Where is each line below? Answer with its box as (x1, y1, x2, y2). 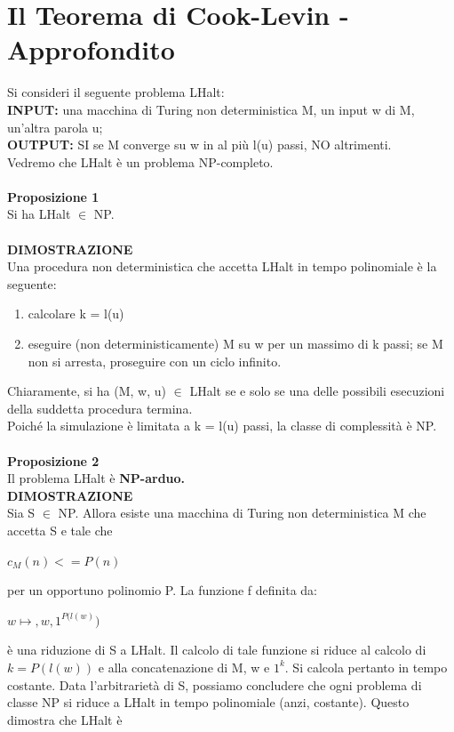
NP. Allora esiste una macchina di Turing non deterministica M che (58, 503, 426, 522)
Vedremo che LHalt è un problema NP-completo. (7, 152, 274, 171)
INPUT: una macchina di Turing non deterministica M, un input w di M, (7, 100, 415, 118)
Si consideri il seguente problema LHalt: (7, 83, 225, 101)
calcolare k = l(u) (28, 304, 124, 323)
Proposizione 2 (7, 451, 100, 470)
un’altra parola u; (7, 117, 103, 136)
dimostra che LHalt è (7, 710, 123, 728)
